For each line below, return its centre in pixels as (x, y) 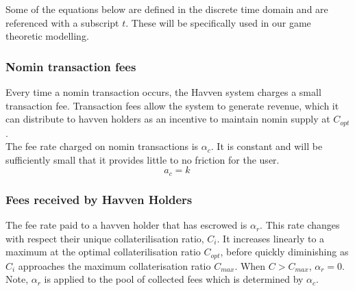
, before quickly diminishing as (284, 252)
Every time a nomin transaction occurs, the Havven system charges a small (163, 92)
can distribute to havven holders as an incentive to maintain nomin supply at (168, 119)
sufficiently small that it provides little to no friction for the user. (143, 159)
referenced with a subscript (62, 22)
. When (250, 265)
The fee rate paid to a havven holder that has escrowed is (126, 225)
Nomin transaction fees (71, 66)
